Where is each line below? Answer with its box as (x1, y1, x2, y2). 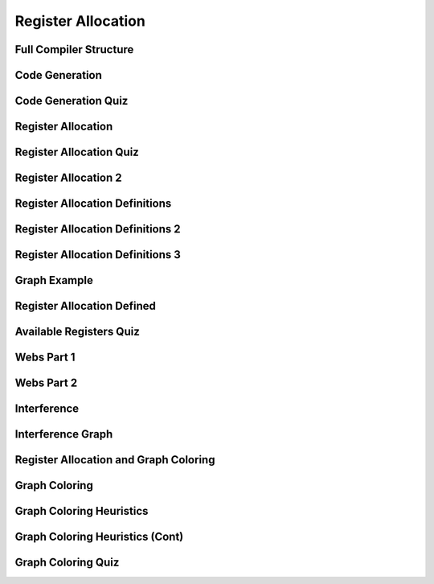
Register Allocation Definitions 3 (14, 248, 181, 261)
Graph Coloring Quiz (14, 556, 120, 570)
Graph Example (14, 273, 94, 287)
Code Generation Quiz (14, 94, 129, 108)
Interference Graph (14, 427, 113, 442)
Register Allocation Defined (14, 299, 157, 313)
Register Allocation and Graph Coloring (14, 453, 215, 467)
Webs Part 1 (14, 351, 76, 364)
